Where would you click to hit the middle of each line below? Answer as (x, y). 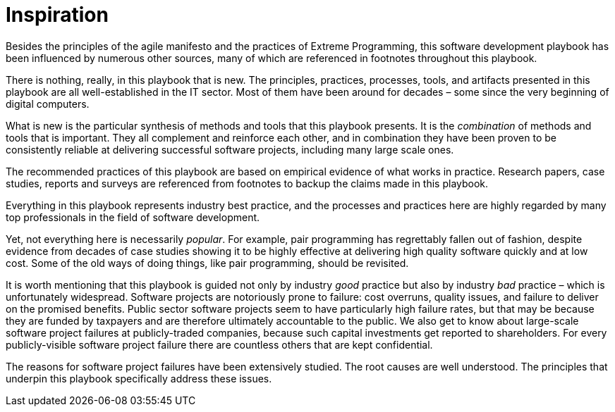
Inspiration (57, 15)
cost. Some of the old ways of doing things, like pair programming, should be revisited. (207, 263)
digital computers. (48, 104)
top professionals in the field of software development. (133, 217)
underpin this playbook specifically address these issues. (139, 378)
